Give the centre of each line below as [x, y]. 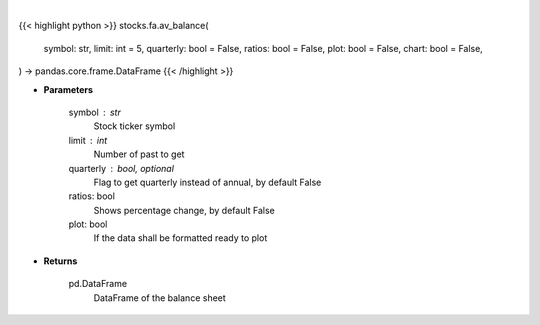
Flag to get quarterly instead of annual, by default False [207, 182]
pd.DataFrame [98, 284]
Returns [60, 261]
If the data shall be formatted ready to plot [180, 238]
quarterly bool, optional [121, 168]
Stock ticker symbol [134, 126]
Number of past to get [139, 154]
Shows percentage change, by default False [184, 210]
